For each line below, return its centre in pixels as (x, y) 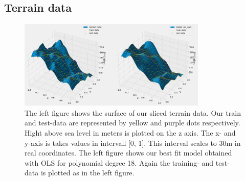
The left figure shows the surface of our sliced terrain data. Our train (133, 112)
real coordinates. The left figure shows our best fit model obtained (128, 153)
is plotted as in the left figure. (87, 173)
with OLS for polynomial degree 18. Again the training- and (119, 162)
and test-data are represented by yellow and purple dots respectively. (132, 123)
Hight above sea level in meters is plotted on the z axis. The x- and (130, 132)
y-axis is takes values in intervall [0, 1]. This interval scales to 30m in (133, 143)
